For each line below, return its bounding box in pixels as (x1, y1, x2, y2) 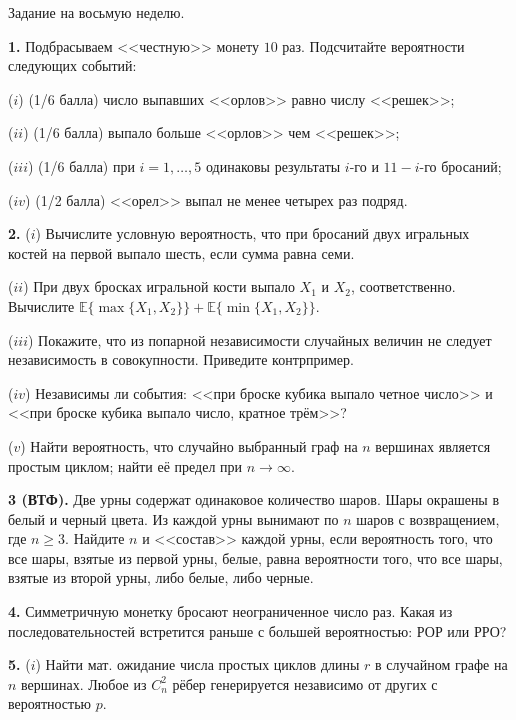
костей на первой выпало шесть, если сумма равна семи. (8, 242, 355, 263)
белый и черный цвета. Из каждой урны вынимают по (8, 508, 339, 529)
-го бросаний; (419, 155, 502, 176)
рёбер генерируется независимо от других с (172, 673, 438, 694)
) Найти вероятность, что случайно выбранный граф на (20, 435, 358, 456)
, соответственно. (350, 276, 456, 297)
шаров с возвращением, (356, 508, 500, 529)
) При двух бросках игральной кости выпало (23, 276, 295, 297)
